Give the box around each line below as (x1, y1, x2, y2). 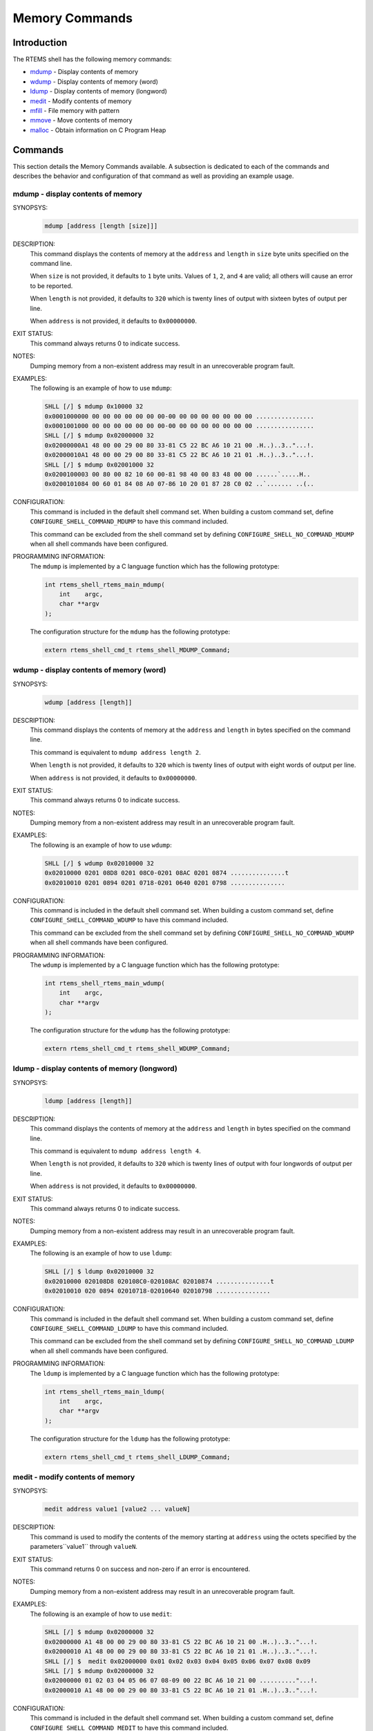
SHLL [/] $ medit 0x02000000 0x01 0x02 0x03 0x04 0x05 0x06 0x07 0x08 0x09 (44, 1657, 311, 1665)
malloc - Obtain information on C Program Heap (30, 125, 166, 134)
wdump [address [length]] (44, 698, 133, 706)
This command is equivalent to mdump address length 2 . (30, 748, 201, 756)
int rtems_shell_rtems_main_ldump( (44, 1388, 165, 1395)
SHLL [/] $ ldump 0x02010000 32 (44, 1268, 155, 1275)
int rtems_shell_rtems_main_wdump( (44, 979, 165, 987)
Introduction (12, 37, 68, 48)
